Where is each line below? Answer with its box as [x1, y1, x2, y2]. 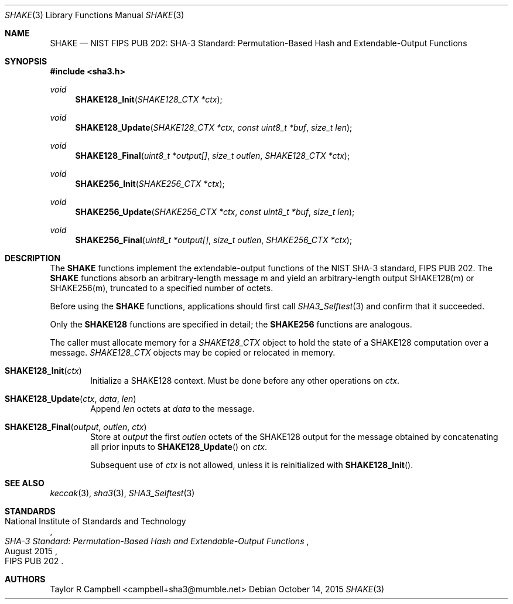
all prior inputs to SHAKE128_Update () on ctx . [90, 442, 267, 452]
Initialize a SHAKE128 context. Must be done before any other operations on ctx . [90, 376, 400, 385]
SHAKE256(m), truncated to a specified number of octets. [50, 283, 273, 293]
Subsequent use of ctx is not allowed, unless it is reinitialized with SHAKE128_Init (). [90, 460, 413, 470]
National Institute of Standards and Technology [5, 516, 186, 526]
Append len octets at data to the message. [90, 404, 255, 414]
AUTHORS [5, 574, 46, 584]
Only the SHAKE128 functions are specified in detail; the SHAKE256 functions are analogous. [50, 319, 412, 329]
